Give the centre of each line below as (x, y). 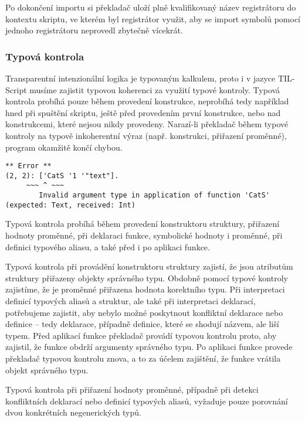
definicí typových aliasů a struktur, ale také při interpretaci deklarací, (131, 301)
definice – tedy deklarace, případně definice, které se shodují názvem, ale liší (142, 324)
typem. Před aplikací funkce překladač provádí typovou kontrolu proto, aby (141, 335)
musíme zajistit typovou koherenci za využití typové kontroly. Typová (155, 89)
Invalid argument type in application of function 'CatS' (155, 195)
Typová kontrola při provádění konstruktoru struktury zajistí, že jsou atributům (149, 266)
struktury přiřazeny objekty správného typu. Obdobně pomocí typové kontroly (147, 278)
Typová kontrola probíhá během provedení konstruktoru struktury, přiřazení (143, 224)
